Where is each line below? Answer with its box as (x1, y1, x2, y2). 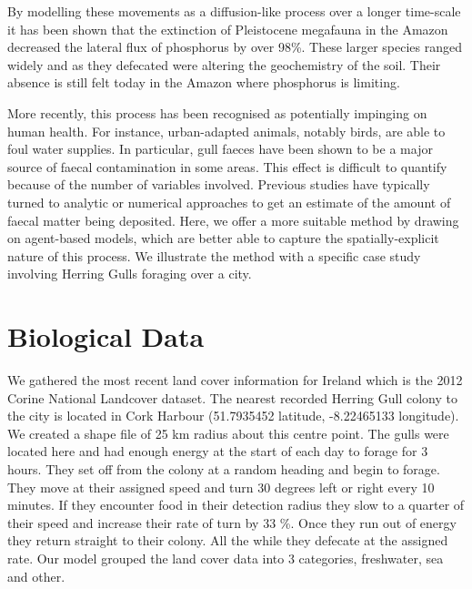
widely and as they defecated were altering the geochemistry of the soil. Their (7, 55, 441, 74)
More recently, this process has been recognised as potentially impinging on (7, 103, 427, 122)
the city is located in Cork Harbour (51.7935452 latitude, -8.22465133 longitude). (7, 406, 459, 425)
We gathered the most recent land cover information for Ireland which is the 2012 (7, 371, 463, 390)
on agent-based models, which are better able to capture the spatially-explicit (7, 228, 439, 248)
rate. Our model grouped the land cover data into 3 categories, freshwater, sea (7, 548, 444, 567)
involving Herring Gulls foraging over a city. (7, 264, 252, 283)
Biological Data (7, 318, 205, 355)
